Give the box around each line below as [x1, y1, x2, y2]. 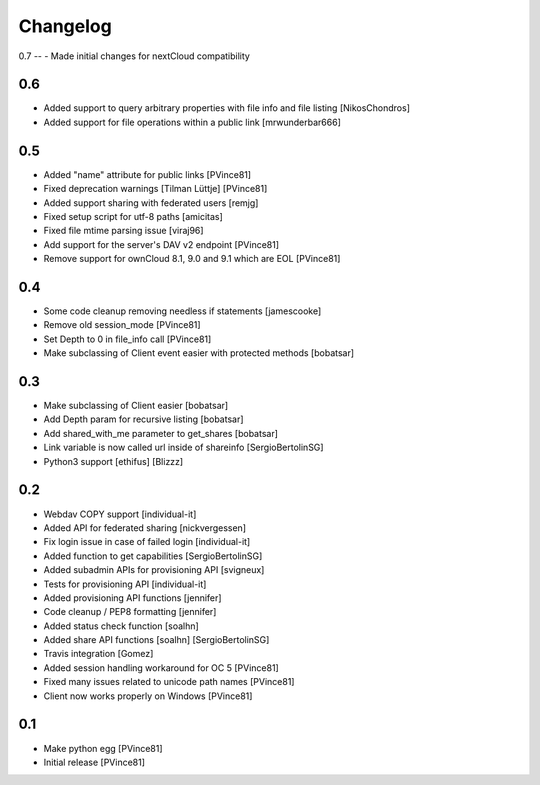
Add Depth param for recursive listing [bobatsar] [43, 413, 244, 425]
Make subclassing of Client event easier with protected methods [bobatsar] [43, 347, 355, 359]
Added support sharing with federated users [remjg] [43, 196, 259, 209]
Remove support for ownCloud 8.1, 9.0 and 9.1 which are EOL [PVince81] [43, 253, 341, 265]
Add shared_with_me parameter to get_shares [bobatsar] [43, 427, 279, 439]
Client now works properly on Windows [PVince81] [43, 690, 253, 702]
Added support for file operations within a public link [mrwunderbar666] [43, 116, 342, 128]
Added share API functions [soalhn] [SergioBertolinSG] [43, 634, 270, 646]
